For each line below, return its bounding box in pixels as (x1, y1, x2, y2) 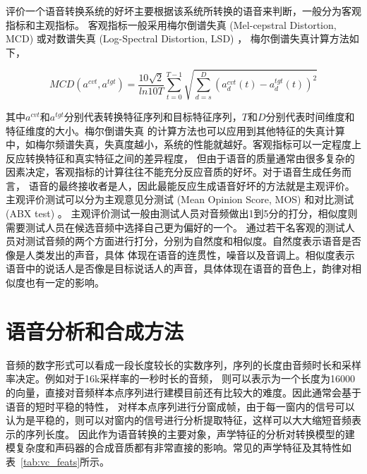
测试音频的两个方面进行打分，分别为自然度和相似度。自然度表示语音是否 (25, 233, 361, 248)
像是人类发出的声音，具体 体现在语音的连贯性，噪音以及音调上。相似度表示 (6, 247, 355, 262)
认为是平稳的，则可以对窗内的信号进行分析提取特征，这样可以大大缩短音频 (6, 413, 351, 427)
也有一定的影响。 (25, 275, 104, 290)
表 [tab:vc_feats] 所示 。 (6, 454, 110, 468)
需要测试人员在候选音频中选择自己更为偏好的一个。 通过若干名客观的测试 (6, 219, 345, 234)
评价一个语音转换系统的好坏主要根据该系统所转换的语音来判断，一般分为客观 (6, 4, 361, 18)
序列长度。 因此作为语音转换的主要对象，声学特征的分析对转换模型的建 (25, 426, 355, 441)
